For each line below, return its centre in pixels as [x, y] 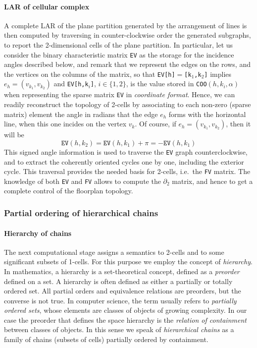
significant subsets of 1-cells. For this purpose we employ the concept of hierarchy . [128, 261]
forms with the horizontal [207, 114]
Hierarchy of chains [38, 233]
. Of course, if [155, 124]
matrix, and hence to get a [212, 181]
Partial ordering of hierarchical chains [81, 213]
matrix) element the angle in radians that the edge [81, 114]
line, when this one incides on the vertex [65, 124]
